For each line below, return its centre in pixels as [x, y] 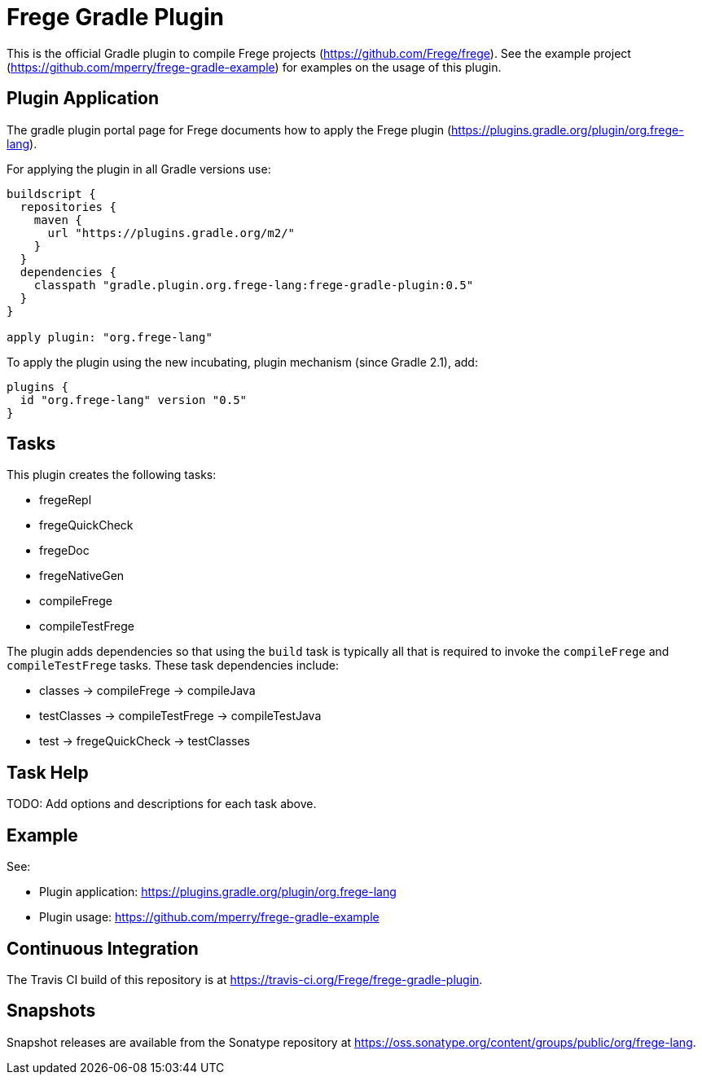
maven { [58, 220]
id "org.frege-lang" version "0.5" [134, 400]
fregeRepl [66, 500]
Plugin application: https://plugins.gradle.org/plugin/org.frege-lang [218, 892]
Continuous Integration [103, 948]
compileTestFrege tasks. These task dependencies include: [173, 666]
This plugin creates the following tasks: [112, 475]
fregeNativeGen [82, 576]
